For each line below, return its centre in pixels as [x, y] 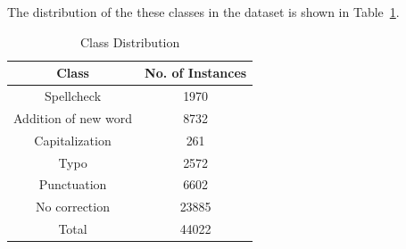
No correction [73, 207]
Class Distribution [130, 41]
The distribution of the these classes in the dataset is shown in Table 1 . [203, 12]
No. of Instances [196, 73]
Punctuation [73, 184]
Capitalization [73, 140]
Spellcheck [73, 96]
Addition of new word [73, 117]
